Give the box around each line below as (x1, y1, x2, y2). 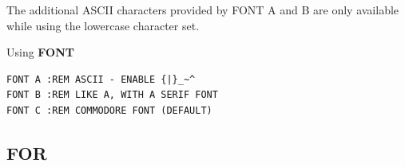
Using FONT (6, 44, 74, 60)
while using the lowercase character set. (6, 17, 200, 33)
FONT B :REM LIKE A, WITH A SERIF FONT (6, 89, 218, 101)
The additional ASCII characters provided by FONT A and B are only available (6, 2, 399, 17)
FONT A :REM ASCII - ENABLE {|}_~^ (6, 73, 196, 85)
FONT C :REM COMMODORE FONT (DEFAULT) (6, 104, 212, 116)
